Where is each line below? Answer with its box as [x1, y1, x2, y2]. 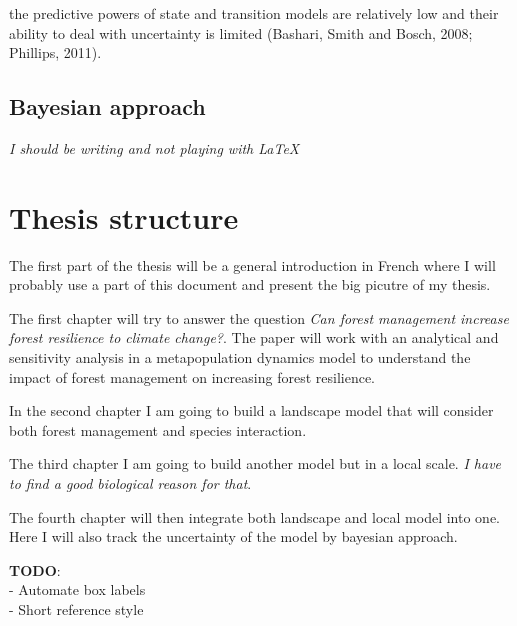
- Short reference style [9, 599, 144, 620]
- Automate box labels [9, 579, 146, 600]
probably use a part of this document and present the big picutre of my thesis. [9, 274, 491, 295]
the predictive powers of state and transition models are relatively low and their [9, 3, 499, 23]
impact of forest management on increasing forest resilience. [9, 366, 375, 387]
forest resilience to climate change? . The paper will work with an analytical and [9, 327, 499, 348]
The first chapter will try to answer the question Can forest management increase [9, 307, 509, 328]
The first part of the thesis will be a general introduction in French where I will [9, 254, 496, 275]
